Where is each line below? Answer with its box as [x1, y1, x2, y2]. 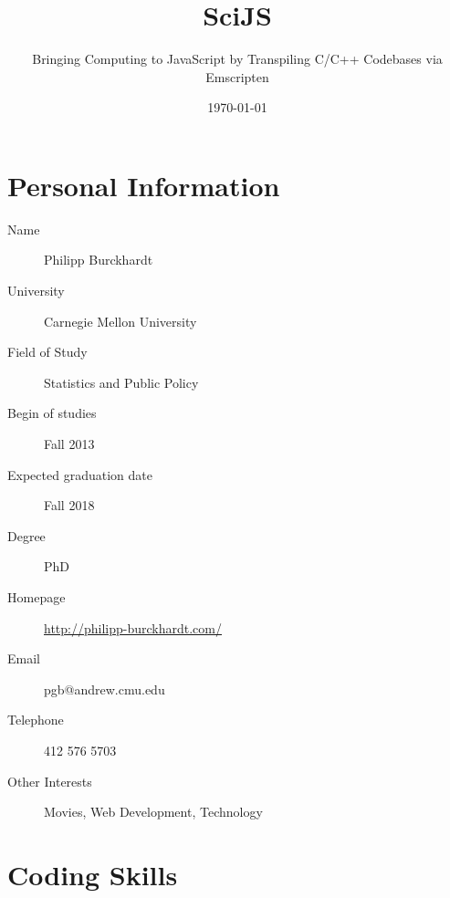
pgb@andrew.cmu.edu [44, 679, 165, 698]
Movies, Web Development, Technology [44, 802, 263, 821]
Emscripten [205, 67, 269, 86]
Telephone [7, 710, 64, 729]
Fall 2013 [44, 434, 95, 453]
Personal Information [7, 166, 280, 204]
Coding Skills [7, 855, 178, 893]
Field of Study [7, 342, 88, 361]
